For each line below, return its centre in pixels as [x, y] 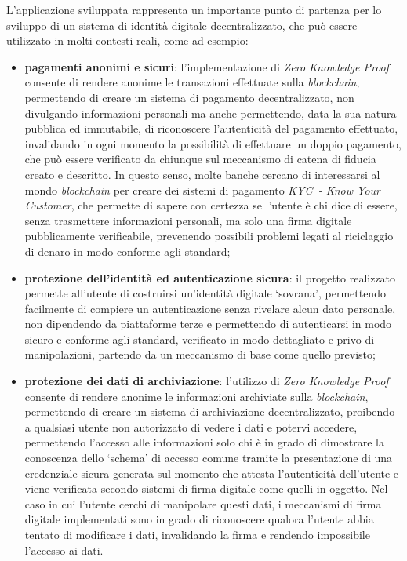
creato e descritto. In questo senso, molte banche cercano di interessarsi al [202, 174]
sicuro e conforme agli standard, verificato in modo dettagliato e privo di [200, 339]
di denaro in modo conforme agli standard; [127, 251]
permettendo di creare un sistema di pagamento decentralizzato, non [189, 97]
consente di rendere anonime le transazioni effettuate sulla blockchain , [192, 82]
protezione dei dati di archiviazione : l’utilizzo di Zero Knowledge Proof [207, 381]
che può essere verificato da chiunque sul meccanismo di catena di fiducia [200, 159]
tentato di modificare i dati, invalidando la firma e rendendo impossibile [197, 534]
